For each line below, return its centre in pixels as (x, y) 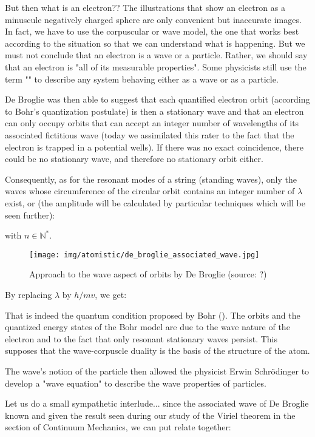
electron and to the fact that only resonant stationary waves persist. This (141, 338)
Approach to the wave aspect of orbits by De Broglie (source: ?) (148, 274)
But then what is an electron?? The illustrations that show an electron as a (145, 7)
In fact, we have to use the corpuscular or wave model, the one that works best (152, 31)
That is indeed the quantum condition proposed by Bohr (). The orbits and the (153, 315)
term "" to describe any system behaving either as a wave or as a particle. (142, 79)
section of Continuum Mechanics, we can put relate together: (118, 427)
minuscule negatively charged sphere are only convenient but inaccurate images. (153, 19)
